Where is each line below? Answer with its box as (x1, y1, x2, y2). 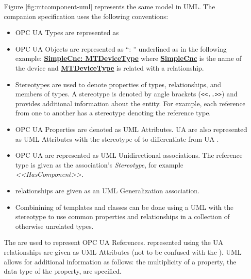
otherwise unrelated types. (15, 221, 94, 231)
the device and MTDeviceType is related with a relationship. (15, 62, 204, 73)
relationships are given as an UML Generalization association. (15, 185, 200, 195)
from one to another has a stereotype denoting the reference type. (15, 108, 211, 118)
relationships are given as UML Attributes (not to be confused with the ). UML (4, 246, 242, 257)
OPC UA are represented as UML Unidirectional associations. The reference (15, 150, 243, 160)
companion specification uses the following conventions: (4, 11, 168, 21)
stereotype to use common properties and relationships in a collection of (15, 211, 230, 222)
